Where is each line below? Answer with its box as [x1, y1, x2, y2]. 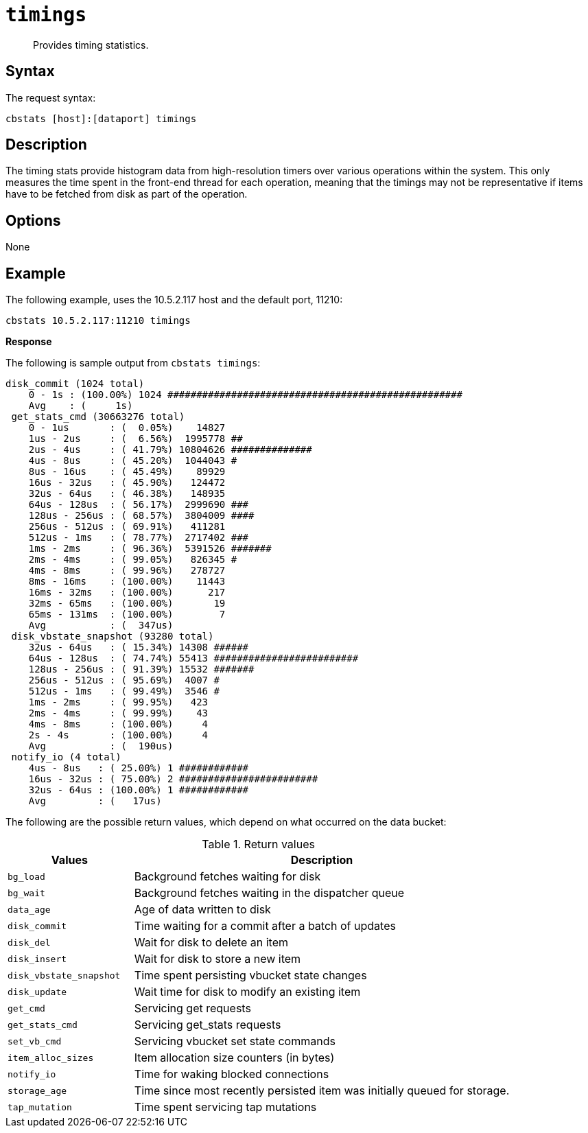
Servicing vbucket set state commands [134, 1034, 336, 1049]
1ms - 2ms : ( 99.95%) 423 [28, 697, 209, 708]
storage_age [8, 1085, 67, 1096]
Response [5, 336, 52, 348]
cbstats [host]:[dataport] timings [5, 113, 197, 124]
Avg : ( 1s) [28, 400, 133, 412]
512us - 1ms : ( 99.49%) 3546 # [28, 686, 220, 697]
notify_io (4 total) [11, 751, 121, 763]
